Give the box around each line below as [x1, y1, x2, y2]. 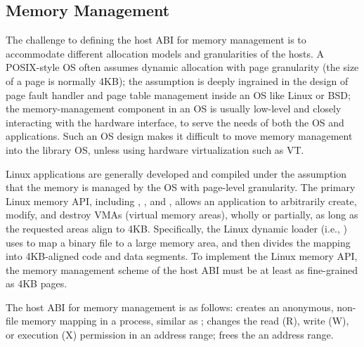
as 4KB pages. [6, 276, 67, 291]
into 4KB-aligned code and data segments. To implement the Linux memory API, [6, 249, 358, 263]
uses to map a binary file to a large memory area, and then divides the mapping [6, 235, 351, 249]
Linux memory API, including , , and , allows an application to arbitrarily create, [6, 193, 357, 208]
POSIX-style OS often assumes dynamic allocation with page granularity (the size [6, 60, 359, 74]
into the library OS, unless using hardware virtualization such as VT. [6, 142, 304, 157]
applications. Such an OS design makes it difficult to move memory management [6, 129, 353, 143]
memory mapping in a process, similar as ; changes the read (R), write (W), [21, 313, 349, 328]
